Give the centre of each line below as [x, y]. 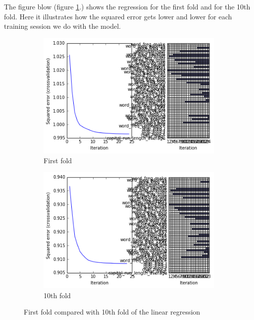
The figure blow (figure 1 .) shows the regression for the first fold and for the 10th [127, 6]
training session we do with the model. [62, 26]
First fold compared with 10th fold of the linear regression [112, 312]
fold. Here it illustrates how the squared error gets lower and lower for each [118, 16]
